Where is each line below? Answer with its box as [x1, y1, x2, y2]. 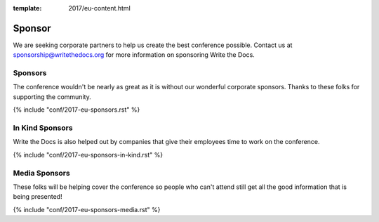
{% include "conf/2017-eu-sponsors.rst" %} [13, 105, 140, 114]
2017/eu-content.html [68, 4, 131, 12]
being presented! [13, 192, 62, 201]
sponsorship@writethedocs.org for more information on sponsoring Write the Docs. [13, 51, 255, 59]
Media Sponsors [13, 168, 70, 178]
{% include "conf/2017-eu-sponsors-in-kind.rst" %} [13, 150, 164, 159]
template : [13, 4, 42, 12]
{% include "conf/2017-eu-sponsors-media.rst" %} [13, 205, 161, 214]
